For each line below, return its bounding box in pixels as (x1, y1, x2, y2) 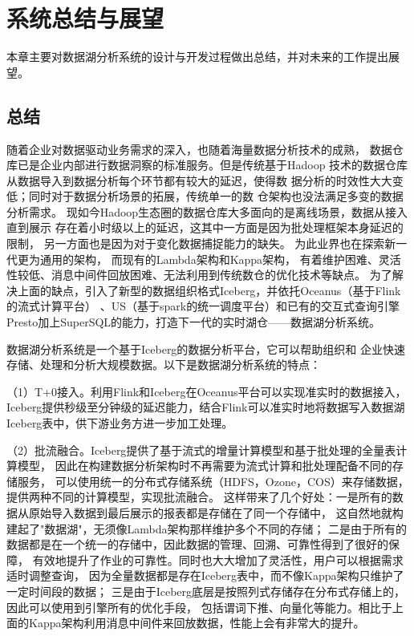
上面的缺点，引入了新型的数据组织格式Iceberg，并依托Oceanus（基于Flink (17, 282, 401, 298)
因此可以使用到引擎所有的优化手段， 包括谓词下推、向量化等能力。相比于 (6, 598, 392, 615)
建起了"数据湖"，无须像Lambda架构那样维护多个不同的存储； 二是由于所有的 (6, 520, 408, 537)
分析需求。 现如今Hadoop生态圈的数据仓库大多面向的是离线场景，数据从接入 (6, 203, 408, 220)
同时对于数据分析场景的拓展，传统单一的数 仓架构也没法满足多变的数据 (28, 188, 404, 205)
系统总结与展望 (6, 2, 164, 34)
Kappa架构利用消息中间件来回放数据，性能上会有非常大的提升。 (28, 614, 365, 631)
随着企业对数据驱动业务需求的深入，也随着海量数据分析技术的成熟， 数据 (6, 140, 392, 157)
